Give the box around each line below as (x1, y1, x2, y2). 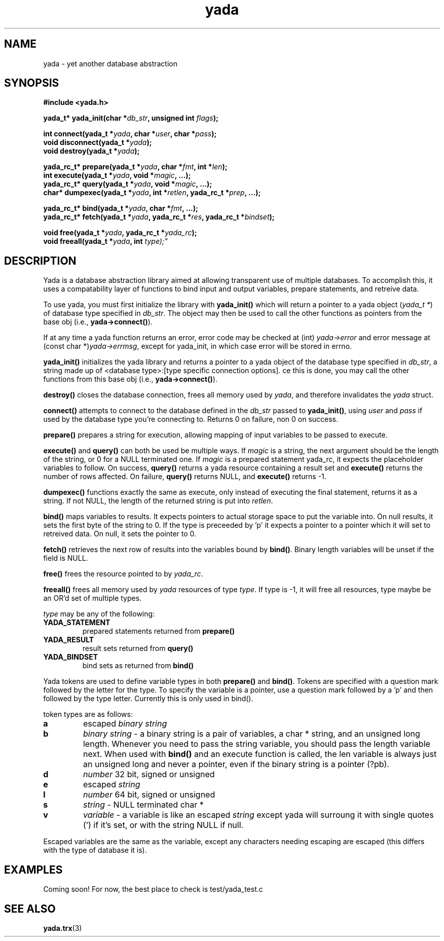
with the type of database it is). (43, 846, 147, 855)
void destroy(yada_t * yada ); (43, 147, 140, 156)
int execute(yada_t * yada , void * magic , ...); (43, 171, 191, 180)
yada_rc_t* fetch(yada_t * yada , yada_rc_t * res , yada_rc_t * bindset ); (43, 212, 275, 222)
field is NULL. (43, 554, 88, 563)
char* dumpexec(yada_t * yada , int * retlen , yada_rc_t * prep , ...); (43, 188, 261, 197)
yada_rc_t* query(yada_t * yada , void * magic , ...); (43, 179, 212, 189)
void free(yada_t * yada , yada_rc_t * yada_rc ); (43, 228, 197, 237)
